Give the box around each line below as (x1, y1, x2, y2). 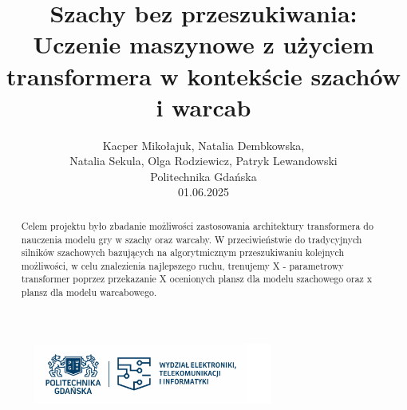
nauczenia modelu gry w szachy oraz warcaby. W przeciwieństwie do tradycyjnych (21, 232, 362, 246)
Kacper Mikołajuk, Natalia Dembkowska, (102, 136, 305, 153)
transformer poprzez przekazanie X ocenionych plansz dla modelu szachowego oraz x (21, 272, 373, 286)
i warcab (156, 90, 251, 123)
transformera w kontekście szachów (6, 59, 401, 92)
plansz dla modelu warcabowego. (21, 286, 157, 299)
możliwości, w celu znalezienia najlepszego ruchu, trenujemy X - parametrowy (21, 258, 344, 272)
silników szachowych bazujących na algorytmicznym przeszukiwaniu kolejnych (21, 246, 344, 259)
